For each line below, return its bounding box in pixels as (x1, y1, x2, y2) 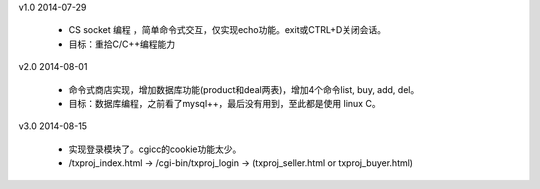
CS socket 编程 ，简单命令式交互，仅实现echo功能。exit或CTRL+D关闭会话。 (68, 24, 387, 36)
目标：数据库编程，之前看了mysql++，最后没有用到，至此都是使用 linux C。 (68, 97, 381, 109)
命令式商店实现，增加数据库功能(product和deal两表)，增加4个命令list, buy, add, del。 (68, 83, 420, 95)
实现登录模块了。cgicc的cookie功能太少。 (68, 143, 242, 155)
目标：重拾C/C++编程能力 (68, 38, 176, 50)
